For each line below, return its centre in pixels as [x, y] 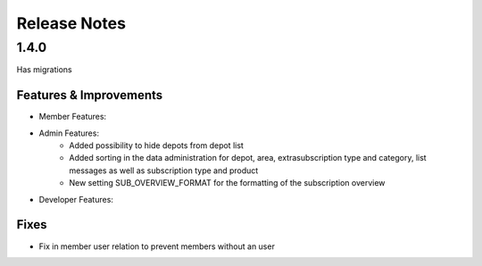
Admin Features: [69, 133]
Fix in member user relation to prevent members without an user [157, 246]
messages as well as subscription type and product [164, 170]
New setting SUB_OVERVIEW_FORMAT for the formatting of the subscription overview [227, 183]
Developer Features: [76, 199]
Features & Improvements [90, 95]
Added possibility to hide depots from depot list [157, 145]
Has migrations [44, 70]
